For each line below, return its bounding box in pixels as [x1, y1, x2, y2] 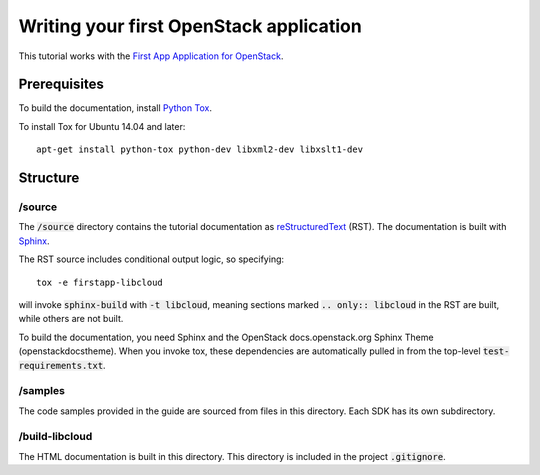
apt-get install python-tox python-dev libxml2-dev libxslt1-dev [36, 144, 364, 155]
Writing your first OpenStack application [18, 15, 362, 37]
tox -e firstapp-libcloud [36, 276, 164, 288]
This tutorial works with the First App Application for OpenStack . [18, 50, 284, 62]
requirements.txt [18, 360, 104, 371]
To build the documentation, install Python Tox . [18, 102, 212, 114]
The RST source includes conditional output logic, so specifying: [18, 253, 285, 265]
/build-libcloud [18, 430, 93, 444]
